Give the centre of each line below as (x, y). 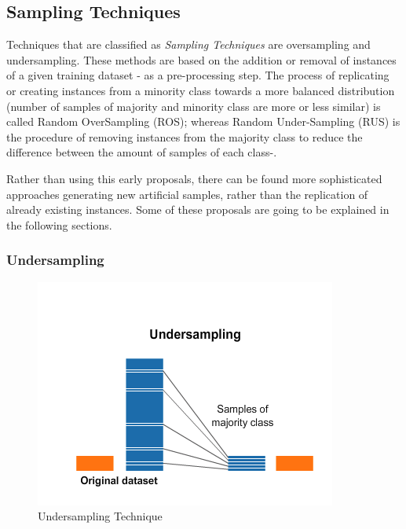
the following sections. (59, 224)
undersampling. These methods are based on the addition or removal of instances (201, 59)
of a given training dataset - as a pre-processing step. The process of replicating (198, 75)
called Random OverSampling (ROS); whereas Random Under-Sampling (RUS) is (203, 121)
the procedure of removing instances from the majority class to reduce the (185, 136)
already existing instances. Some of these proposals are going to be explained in (198, 209)
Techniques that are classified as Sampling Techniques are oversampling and (188, 44)
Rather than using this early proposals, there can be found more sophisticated (194, 178)
